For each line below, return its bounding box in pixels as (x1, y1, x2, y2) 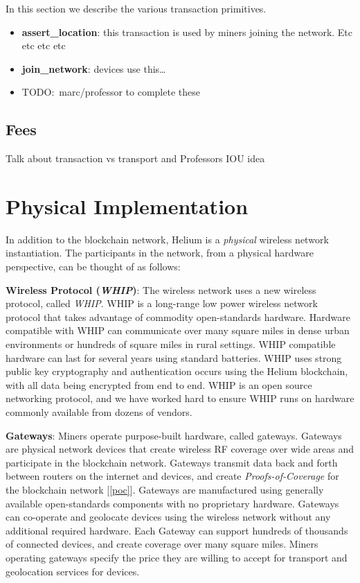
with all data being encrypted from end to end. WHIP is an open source (6, 377, 312, 392)
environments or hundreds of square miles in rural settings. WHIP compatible (6, 337, 336, 351)
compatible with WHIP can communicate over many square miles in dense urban (6, 323, 350, 338)
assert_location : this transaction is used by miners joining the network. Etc (21, 24, 353, 39)
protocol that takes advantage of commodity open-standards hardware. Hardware (6, 309, 350, 324)
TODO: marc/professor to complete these (21, 85, 200, 99)
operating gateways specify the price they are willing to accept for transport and (6, 550, 348, 564)
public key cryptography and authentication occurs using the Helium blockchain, (6, 364, 348, 378)
